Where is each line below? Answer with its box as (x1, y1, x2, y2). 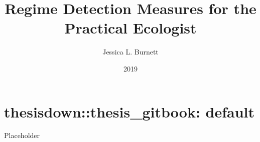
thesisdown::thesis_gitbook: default (4, 101, 255, 121)
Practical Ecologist (64, 17, 197, 38)
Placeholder (4, 130, 40, 140)
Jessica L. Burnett (102, 46, 159, 57)
